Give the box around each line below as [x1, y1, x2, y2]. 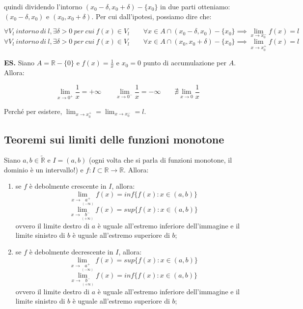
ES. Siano [4, 57, 35, 68]
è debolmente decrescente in [29, 247, 113, 257]
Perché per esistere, [4, 106, 62, 116]
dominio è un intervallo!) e [4, 164, 83, 174]
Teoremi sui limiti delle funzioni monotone [4, 131, 224, 146]
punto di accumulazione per [143, 57, 226, 68]
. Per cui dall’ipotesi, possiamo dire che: [91, 11, 212, 21]
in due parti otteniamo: [160, 1, 230, 11]
